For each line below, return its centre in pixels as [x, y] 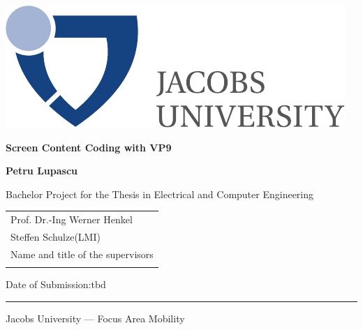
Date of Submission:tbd [56, 284]
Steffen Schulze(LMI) [55, 236]
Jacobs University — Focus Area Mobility [95, 318]
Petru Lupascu [42, 171]
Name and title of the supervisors [82, 254]
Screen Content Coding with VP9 [89, 147]
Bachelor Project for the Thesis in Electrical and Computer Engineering [160, 194]
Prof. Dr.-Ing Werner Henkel [72, 219]
